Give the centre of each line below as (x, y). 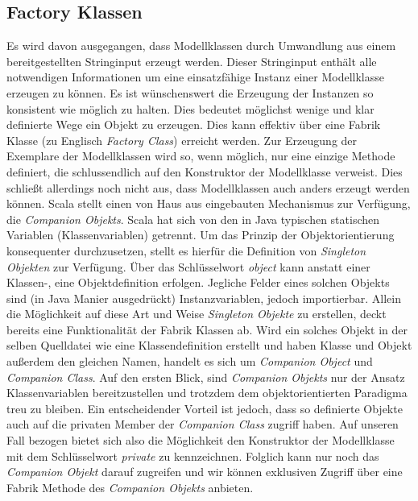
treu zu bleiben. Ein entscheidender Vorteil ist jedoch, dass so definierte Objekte (205, 408)
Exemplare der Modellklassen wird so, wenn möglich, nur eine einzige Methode (201, 156)
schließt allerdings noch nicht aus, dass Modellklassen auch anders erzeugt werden (208, 187)
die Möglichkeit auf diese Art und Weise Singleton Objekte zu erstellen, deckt (197, 314)
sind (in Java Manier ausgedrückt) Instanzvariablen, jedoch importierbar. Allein (204, 298)
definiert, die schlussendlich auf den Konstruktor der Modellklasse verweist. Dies (205, 171)
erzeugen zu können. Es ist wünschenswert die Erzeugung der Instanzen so (190, 92)
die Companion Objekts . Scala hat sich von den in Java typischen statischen (193, 219)
